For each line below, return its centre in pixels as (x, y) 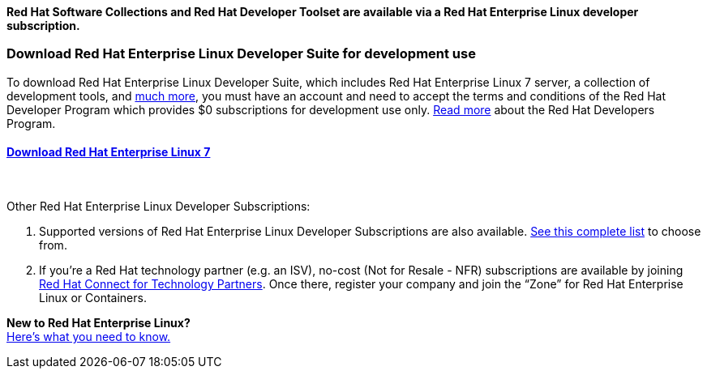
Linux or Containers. (93, 297)
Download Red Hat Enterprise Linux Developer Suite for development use (241, 54)
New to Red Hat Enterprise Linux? (99, 322)
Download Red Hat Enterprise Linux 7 (109, 152)
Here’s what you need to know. (89, 336)
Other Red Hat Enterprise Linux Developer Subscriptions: (159, 206)
